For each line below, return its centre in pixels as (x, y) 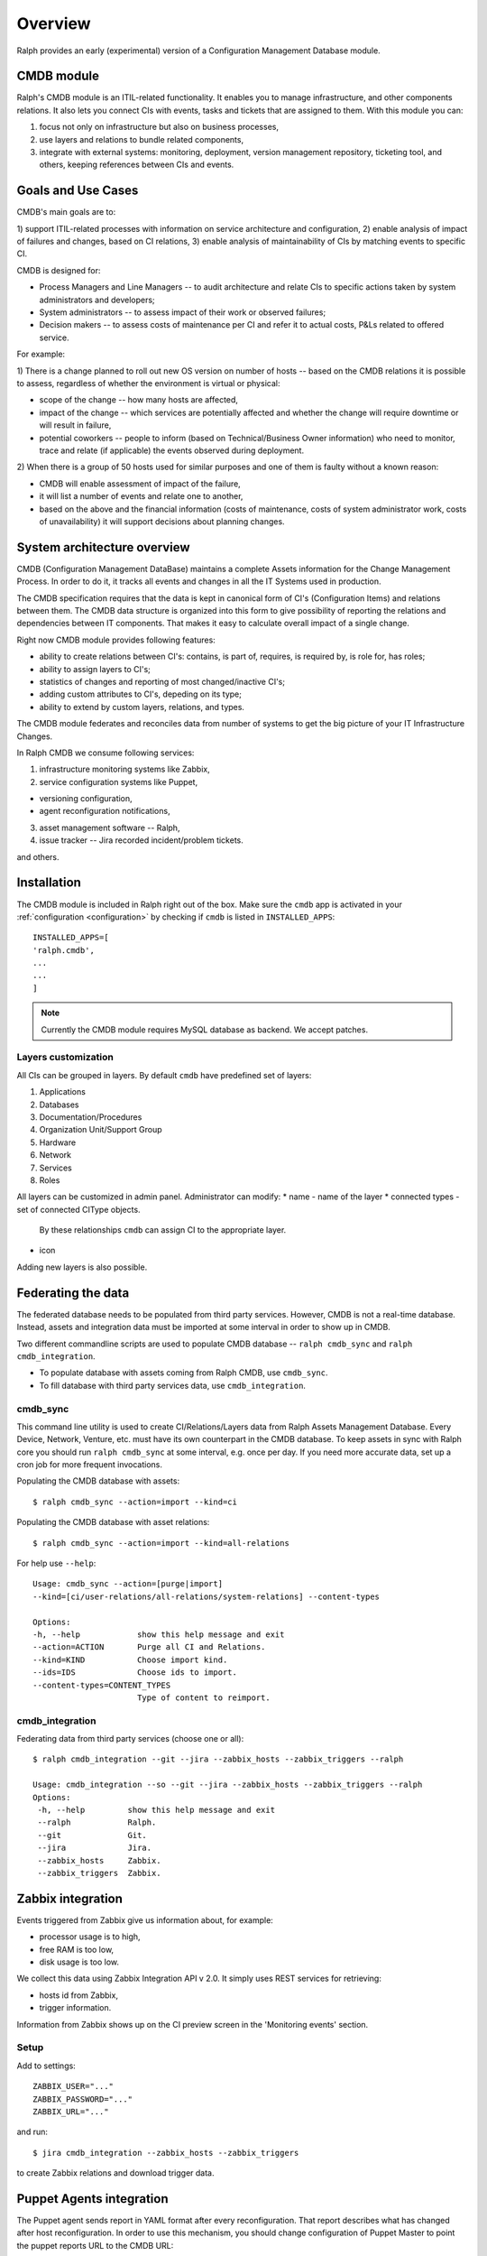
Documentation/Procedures (91, 1117)
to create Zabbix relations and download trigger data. (115, 2173)
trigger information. (75, 2008)
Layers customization (65, 1058)
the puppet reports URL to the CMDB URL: (95, 2245)
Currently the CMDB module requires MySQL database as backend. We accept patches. (205, 1030)
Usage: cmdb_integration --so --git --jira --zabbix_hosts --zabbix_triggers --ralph (228, 1785)
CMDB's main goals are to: (66, 212)
